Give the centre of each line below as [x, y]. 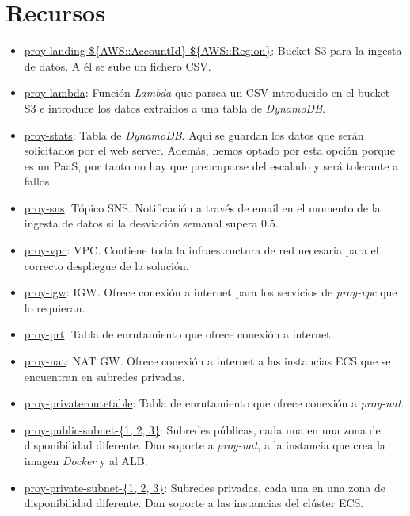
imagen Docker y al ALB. [86, 461]
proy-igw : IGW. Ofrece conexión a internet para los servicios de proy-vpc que [211, 292]
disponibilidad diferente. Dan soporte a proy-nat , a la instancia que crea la [205, 445]
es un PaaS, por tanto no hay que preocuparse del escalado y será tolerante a [211, 165]
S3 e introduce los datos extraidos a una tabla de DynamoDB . [175, 107]
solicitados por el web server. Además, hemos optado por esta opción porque [209, 150]
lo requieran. [55, 307]
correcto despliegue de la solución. [106, 265]
